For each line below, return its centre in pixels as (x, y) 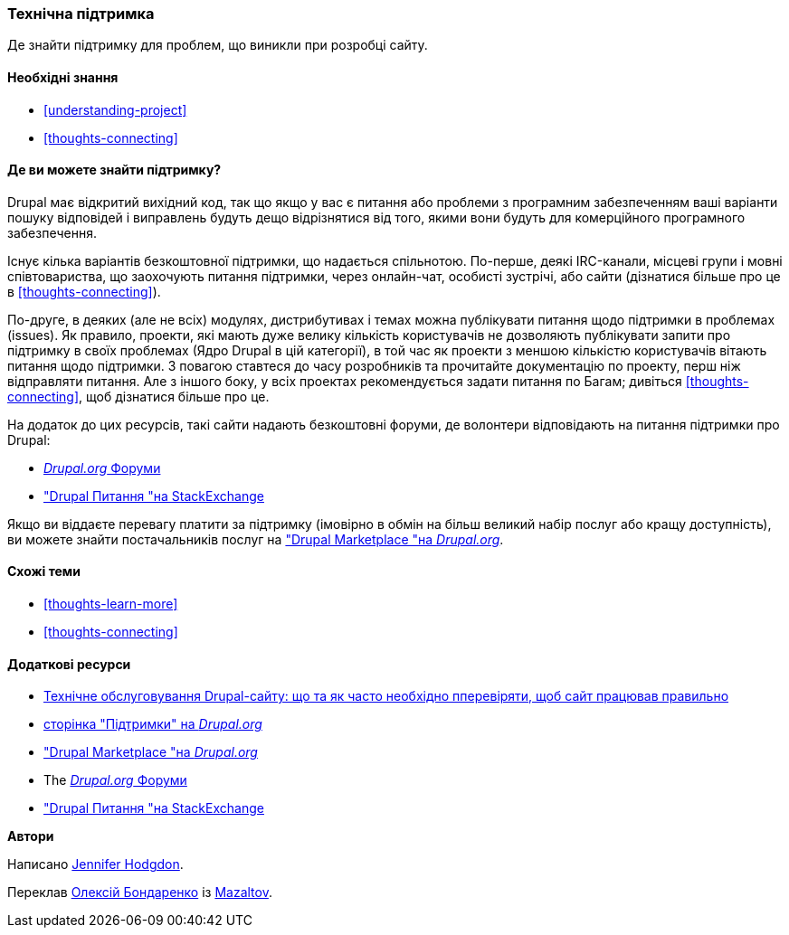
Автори (31, 836)
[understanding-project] (115, 109)
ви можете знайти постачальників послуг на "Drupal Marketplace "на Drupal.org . (256, 539)
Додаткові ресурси (69, 664)
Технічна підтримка (81, 14)
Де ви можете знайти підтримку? (114, 170)
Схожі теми (44, 571)
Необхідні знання (63, 77)
